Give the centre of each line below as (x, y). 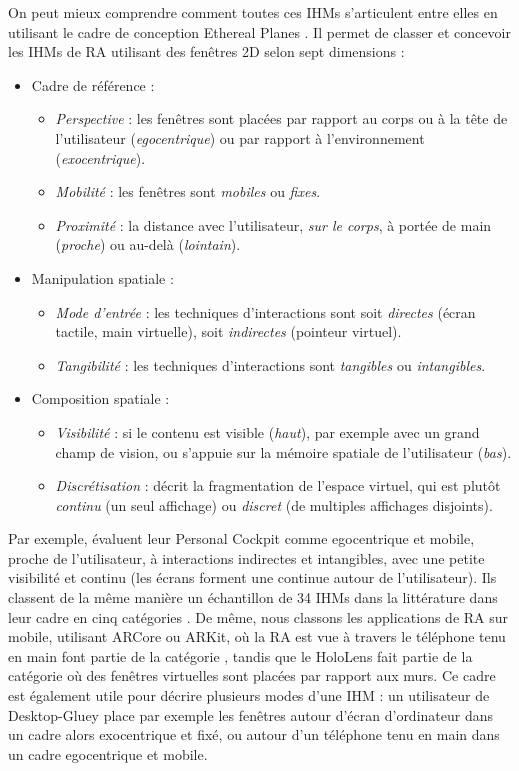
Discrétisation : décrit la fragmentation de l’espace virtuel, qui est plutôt (278, 485)
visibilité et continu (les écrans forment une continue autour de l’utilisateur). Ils (252, 577)
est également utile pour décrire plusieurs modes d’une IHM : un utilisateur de (249, 695)
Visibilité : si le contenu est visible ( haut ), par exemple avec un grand (267, 431)
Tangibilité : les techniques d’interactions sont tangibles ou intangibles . (270, 364)
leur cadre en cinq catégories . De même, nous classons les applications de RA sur (258, 616)
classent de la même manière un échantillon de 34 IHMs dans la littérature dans (253, 597)
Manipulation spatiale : (102, 277)
